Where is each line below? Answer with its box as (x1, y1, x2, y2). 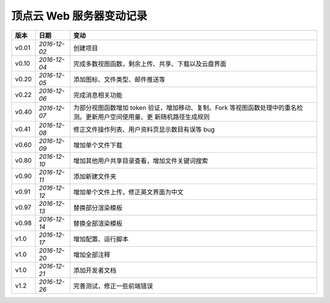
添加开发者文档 (73, 266, 117, 274)
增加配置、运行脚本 (73, 235, 129, 243)
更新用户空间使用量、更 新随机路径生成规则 (86, 112, 210, 121)
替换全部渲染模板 (73, 219, 123, 227)
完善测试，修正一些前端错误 (73, 282, 153, 290)
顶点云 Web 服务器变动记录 (11, 9, 148, 23)
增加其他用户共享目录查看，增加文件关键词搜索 (73, 156, 208, 165)
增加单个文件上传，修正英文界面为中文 (73, 188, 184, 196)
